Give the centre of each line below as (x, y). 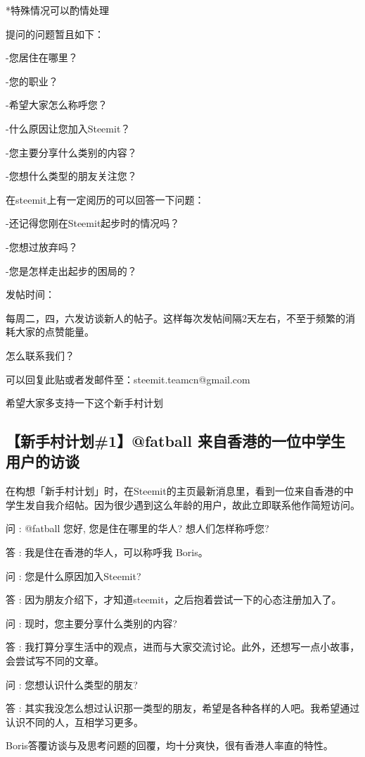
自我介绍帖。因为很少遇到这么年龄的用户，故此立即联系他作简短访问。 (197, 504)
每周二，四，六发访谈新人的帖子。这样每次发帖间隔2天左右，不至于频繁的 (175, 318)
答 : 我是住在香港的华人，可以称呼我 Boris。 (107, 552)
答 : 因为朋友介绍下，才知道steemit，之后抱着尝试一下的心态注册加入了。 (174, 599)
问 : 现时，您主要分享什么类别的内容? (91, 623)
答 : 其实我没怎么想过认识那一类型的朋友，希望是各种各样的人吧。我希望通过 (183, 708)
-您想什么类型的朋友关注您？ (71, 176)
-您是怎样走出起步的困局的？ (71, 270)
